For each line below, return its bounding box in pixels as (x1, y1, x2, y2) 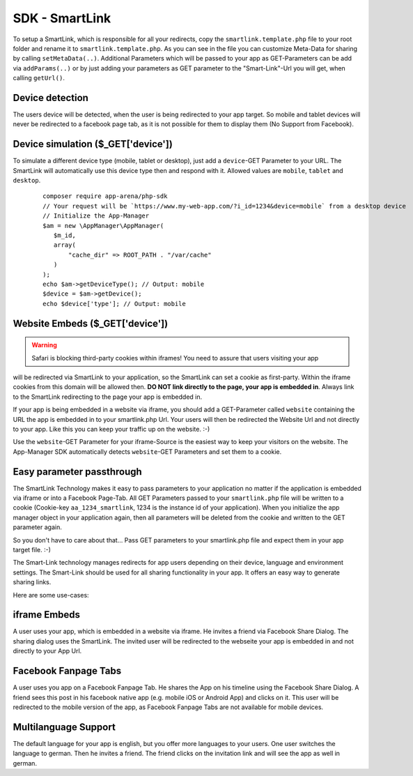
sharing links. (13, 578, 52, 586)
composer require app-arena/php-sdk (42, 192, 168, 200)
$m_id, (53, 231, 76, 240)
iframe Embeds (13, 609, 80, 621)
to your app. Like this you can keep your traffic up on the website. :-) (13, 425, 210, 433)
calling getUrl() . (13, 74, 65, 82)
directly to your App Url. (13, 647, 82, 655)
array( (53, 241, 76, 249)
